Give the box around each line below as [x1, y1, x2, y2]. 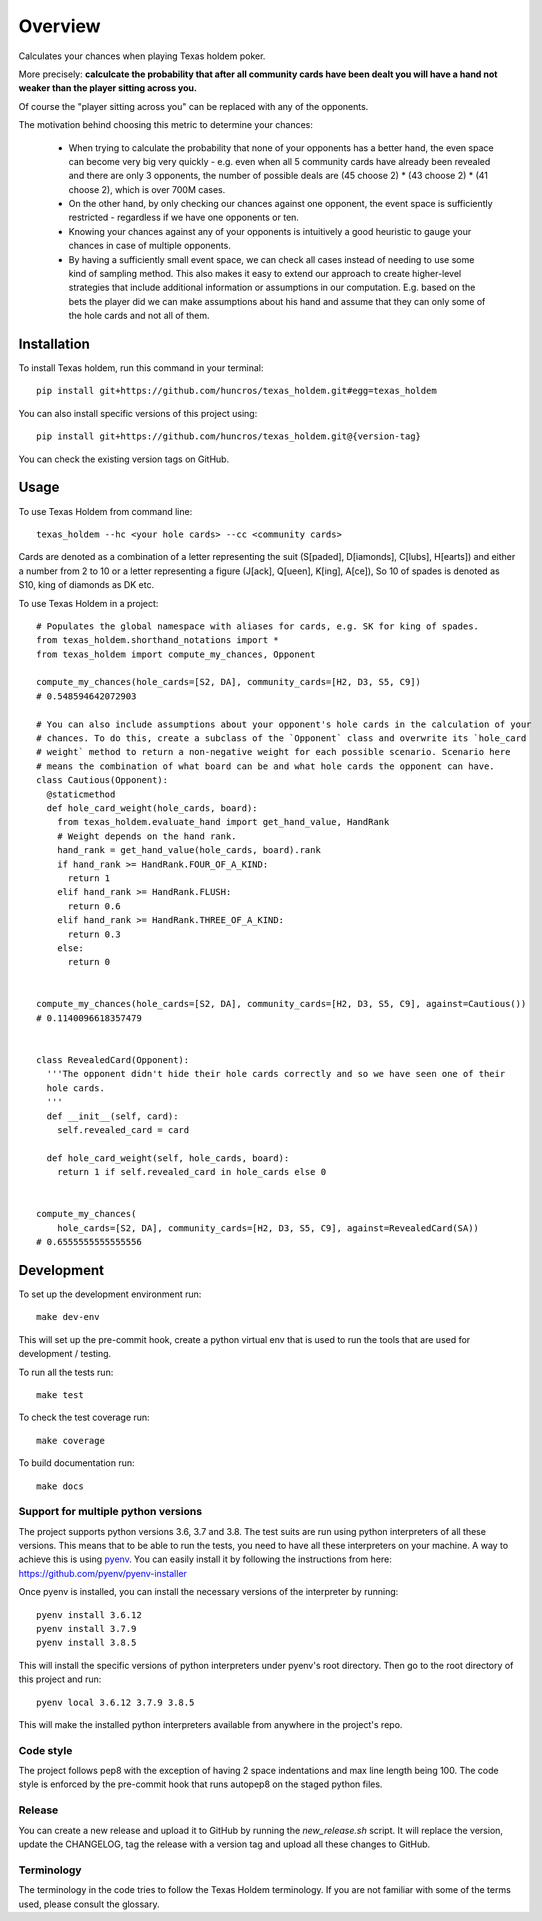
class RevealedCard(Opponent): [36, 1055, 190, 1066]
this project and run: [18, 1673, 102, 1685]
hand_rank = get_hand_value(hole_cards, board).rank [56, 845, 322, 856]
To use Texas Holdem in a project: [18, 597, 159, 609]
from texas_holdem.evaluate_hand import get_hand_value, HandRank [56, 816, 390, 828]
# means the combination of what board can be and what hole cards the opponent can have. [36, 760, 495, 772]
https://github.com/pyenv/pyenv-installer [18, 1567, 187, 1579]
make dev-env [36, 1311, 100, 1323]
